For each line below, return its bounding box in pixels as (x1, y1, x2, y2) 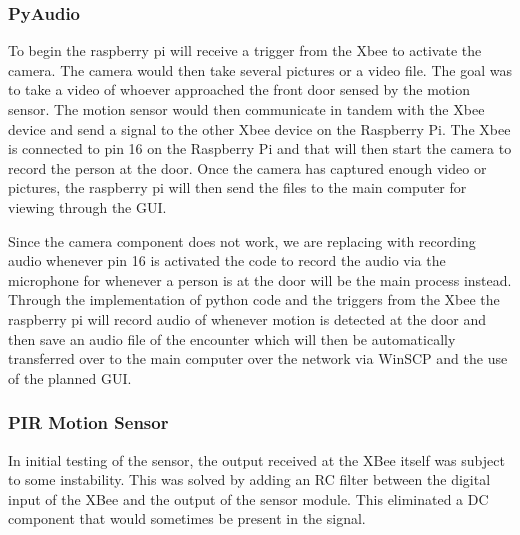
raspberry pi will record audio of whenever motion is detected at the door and (8, 308, 487, 329)
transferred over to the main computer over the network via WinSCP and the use (8, 348, 508, 369)
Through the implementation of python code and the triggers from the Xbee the (8, 289, 500, 310)
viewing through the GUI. (8, 196, 167, 217)
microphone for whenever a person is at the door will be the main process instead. (8, 269, 512, 290)
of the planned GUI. (8, 367, 132, 388)
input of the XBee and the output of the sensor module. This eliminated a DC (8, 488, 489, 509)
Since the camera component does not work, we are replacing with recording (8, 230, 476, 251)
